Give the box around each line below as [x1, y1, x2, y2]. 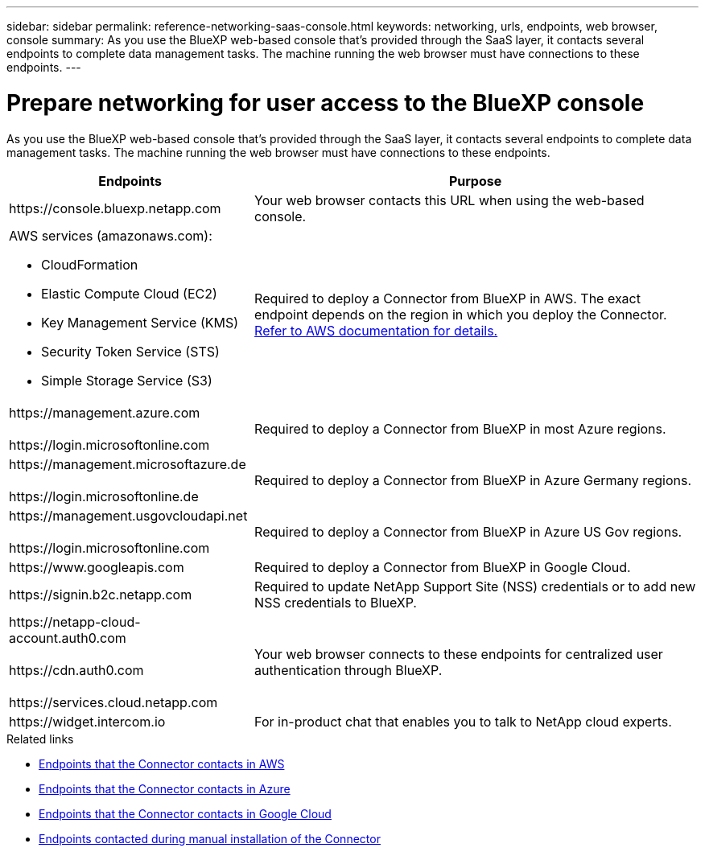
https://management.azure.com [9, 404, 200, 421]
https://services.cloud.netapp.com [9, 694, 218, 710]
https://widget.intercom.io [9, 713, 166, 730]
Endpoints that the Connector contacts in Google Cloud [39, 806, 332, 821]
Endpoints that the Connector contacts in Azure [39, 781, 291, 796]
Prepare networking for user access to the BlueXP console [6, 88, 645, 117]
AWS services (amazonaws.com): [9, 227, 212, 244]
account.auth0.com [9, 629, 126, 646]
